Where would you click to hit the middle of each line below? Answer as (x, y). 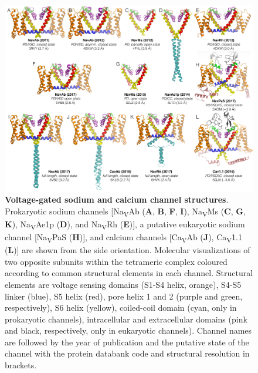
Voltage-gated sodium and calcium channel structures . (117, 199)
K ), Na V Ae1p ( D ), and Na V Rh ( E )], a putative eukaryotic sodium (125, 224)
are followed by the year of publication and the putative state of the (127, 342)
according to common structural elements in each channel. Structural (129, 273)
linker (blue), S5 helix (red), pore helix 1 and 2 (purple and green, (124, 296)
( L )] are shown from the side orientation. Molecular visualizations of (128, 250)
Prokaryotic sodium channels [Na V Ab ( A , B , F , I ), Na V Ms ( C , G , (125, 211)
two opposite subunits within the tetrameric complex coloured (116, 261)
